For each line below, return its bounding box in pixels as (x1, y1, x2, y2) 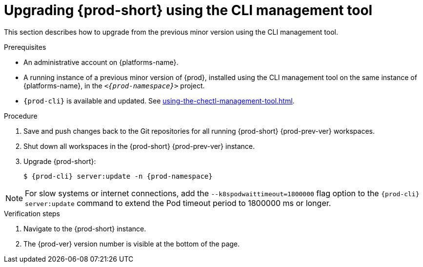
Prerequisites (4, 42, 46, 51)
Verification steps (4, 209, 60, 218)
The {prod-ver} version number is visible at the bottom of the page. (23, 239, 240, 248)
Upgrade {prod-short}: (23, 157, 96, 165)
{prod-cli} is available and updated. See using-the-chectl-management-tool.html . (23, 96, 295, 105)
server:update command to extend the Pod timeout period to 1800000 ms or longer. (25, 198, 331, 208)
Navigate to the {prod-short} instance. (23, 224, 146, 233)
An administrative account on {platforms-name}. (23, 58, 179, 66)
